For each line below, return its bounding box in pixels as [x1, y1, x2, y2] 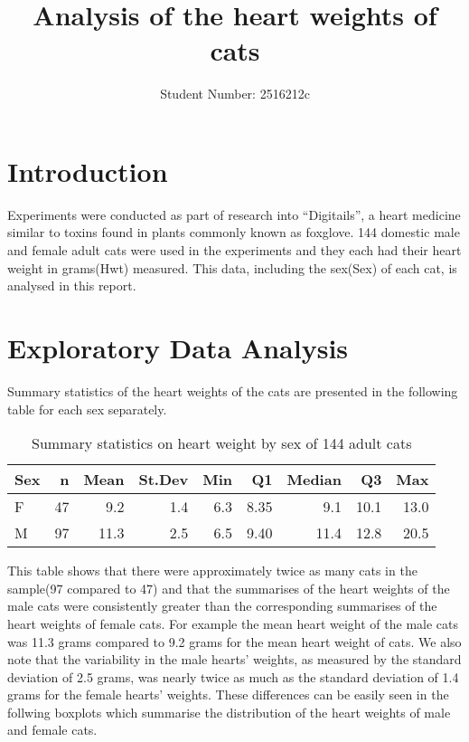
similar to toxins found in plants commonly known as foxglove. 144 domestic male [7, 223, 460, 242]
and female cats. [7, 720, 98, 739]
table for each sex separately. [7, 399, 167, 418]
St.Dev [138, 469, 189, 490]
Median [286, 469, 342, 490]
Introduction [7, 152, 168, 189]
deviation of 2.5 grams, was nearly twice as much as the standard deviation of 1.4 [7, 667, 459, 686]
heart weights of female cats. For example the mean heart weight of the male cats [7, 614, 459, 633]
